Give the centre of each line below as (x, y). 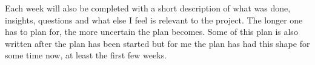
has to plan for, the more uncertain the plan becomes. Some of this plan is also (151, 32)
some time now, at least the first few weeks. (86, 55)
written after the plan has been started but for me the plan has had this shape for (157, 43)
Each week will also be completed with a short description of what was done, (148, 8)
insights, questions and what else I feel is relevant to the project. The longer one (154, 20)
